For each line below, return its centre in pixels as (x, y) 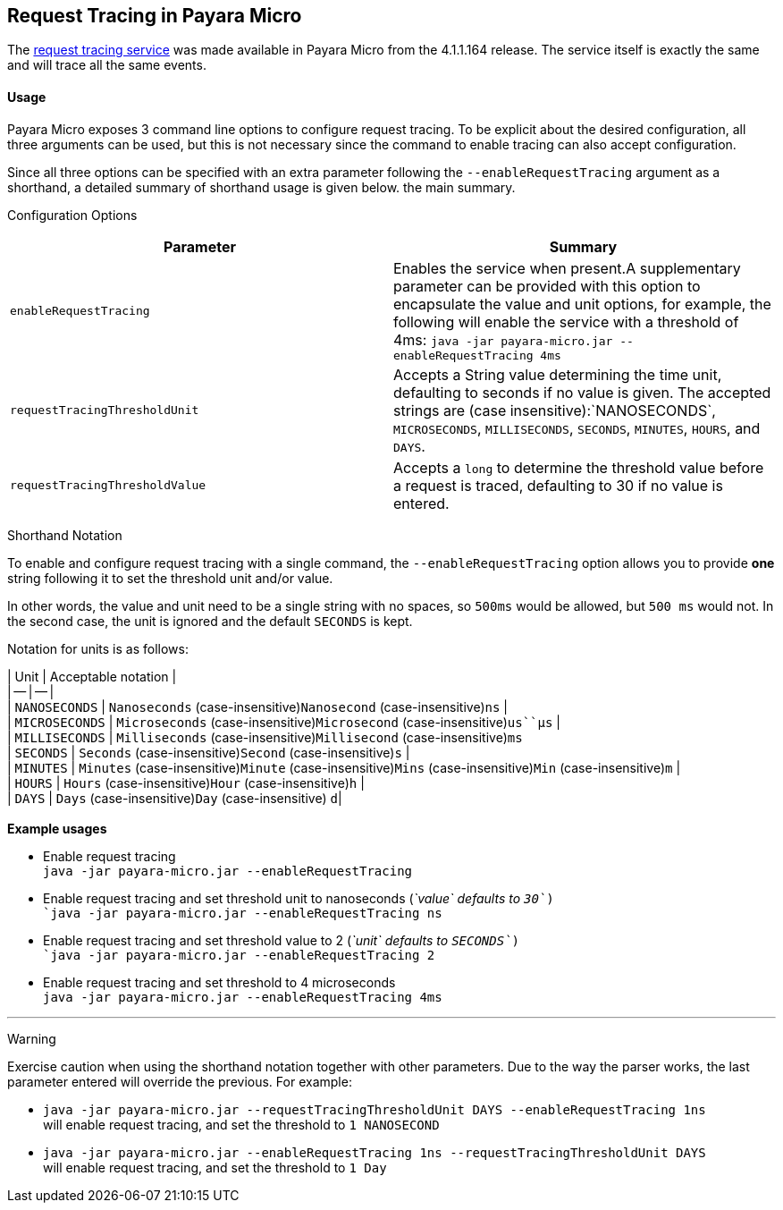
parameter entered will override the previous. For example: (180, 1081)
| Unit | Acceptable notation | (92, 676)
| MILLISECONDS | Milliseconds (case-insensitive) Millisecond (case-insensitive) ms (265, 737)
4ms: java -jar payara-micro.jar (503, 339)
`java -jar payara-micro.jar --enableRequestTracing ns (243, 913)
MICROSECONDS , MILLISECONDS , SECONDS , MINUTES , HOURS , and (577, 428)
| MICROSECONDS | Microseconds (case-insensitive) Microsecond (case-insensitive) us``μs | (284, 722)
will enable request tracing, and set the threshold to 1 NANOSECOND (241, 1124)
